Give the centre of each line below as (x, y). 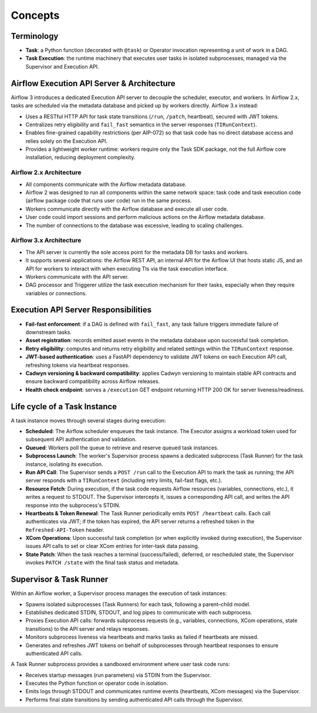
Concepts (35, 15)
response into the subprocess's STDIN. (73, 505)
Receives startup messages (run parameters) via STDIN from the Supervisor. (118, 675)
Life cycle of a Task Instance (64, 406)
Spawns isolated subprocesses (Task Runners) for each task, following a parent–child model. (138, 604)
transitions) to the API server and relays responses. (87, 628)
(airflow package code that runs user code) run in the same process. (109, 201)
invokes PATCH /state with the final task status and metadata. (102, 563)
